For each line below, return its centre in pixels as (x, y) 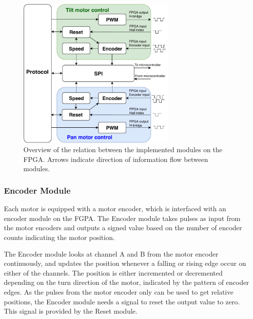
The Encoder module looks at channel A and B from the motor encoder (111, 253)
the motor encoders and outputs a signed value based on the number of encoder (123, 228)
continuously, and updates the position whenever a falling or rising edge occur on (125, 263)
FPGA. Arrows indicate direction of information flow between (116, 159)
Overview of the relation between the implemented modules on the (123, 150)
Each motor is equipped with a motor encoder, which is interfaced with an (115, 209)
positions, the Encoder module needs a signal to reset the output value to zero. (122, 301)
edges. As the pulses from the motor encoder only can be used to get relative (119, 292)
